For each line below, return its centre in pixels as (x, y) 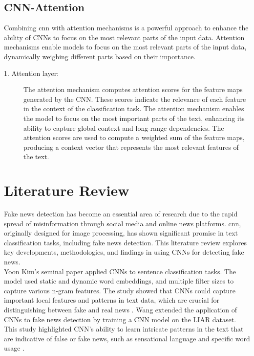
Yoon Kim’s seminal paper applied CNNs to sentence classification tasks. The (120, 271)
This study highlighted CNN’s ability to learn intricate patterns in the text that (124, 329)
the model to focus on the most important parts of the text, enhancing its (134, 118)
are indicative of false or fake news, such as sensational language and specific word (127, 338)
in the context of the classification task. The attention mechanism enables (134, 108)
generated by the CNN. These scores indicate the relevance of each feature (135, 99)
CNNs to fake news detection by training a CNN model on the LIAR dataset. (120, 319)
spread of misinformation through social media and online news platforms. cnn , (123, 223)
